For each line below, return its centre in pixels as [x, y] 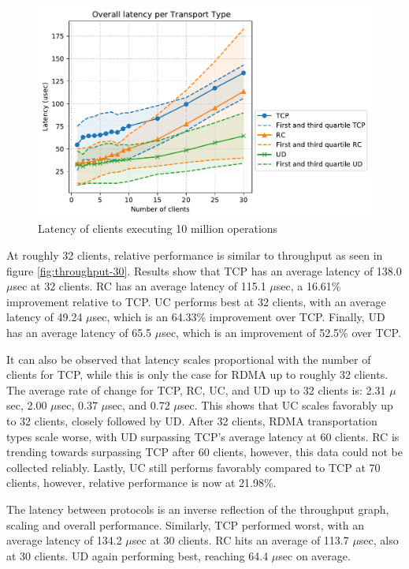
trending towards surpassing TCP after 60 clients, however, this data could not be [204, 452]
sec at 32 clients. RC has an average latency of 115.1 [139, 286]
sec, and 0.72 [139, 405]
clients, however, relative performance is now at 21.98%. [141, 483]
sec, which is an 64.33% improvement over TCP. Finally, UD [239, 317]
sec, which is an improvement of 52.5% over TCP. [281, 333]
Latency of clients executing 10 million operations [158, 228]
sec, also [379, 540]
